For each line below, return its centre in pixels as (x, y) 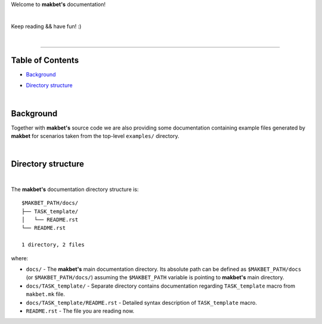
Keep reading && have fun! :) (46, 26)
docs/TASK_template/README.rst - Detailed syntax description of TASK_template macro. (142, 303)
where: (20, 258)
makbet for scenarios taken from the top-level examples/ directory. (95, 136)
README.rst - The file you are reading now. (80, 311)
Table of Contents (45, 60)
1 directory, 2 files (53, 245)
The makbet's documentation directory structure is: (75, 189)
